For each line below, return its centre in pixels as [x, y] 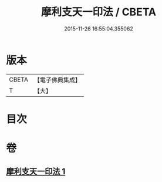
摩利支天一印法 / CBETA [99, 12]
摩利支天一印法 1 [36, 172]
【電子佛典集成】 [57, 80]
